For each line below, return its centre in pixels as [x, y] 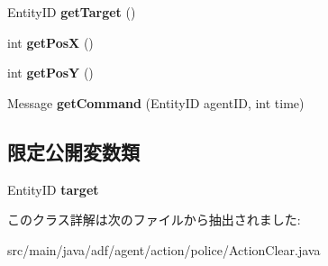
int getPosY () [50, 73]
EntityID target [53, 189]
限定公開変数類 [73, 151]
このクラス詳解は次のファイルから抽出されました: [154, 220]
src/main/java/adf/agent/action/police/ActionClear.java [164, 249]
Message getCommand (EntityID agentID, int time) [156, 102]
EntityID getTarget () [72, 12]
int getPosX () [50, 42]
